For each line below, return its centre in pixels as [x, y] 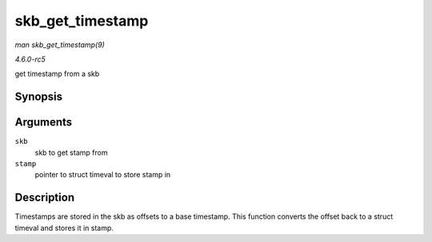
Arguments [44, 123]
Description [45, 198]
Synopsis [39, 97]
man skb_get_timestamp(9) [60, 45]
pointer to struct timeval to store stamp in [103, 175]
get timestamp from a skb [57, 74]
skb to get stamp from [71, 153]
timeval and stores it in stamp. [64, 228]
